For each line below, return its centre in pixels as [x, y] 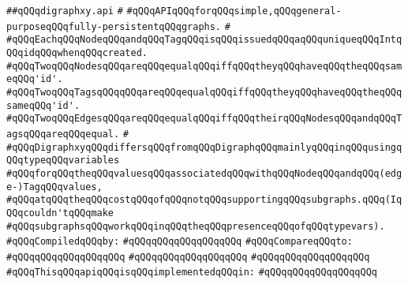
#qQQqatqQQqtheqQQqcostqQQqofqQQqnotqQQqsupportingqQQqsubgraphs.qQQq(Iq [204, 200]
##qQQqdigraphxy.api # [65, 11]
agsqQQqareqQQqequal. [63, 134]
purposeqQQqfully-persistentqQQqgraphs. [114, 26]
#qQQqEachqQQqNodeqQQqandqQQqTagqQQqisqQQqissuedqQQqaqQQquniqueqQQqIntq [204, 40]
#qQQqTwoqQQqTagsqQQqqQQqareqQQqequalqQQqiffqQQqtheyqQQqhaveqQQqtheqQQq [204, 92]
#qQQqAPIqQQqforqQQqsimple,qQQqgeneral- [234, 11]
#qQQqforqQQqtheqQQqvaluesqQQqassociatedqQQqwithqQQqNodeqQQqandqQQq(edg [204, 173]
